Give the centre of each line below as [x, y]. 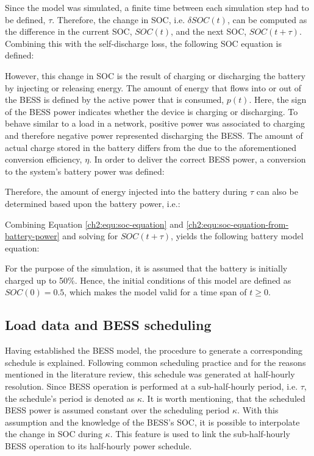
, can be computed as [267, 19]
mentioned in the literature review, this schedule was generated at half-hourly [150, 374]
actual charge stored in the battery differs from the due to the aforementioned [151, 147]
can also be [277, 191]
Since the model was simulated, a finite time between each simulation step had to [157, 7]
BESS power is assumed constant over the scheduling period [117, 410]
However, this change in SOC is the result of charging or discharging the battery [155, 75]
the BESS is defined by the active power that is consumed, [115, 100]
